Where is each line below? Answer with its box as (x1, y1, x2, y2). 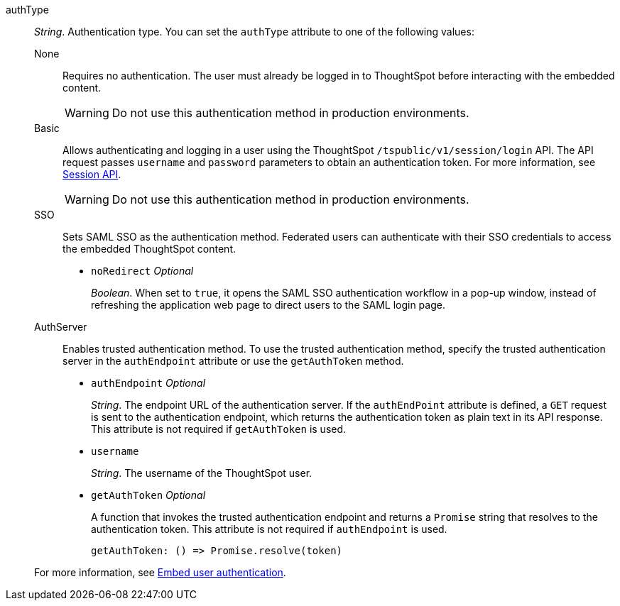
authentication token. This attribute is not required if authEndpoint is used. (91, 523, 447, 535)
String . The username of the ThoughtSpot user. (91, 467, 312, 479)
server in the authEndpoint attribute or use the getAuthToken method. (62, 355, 404, 367)
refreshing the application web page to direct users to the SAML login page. (91, 299, 445, 311)
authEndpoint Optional (91, 377, 206, 389)
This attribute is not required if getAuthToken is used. (91, 423, 347, 435)
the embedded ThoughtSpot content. (62, 243, 236, 255)
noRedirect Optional (91, 265, 194, 277)
